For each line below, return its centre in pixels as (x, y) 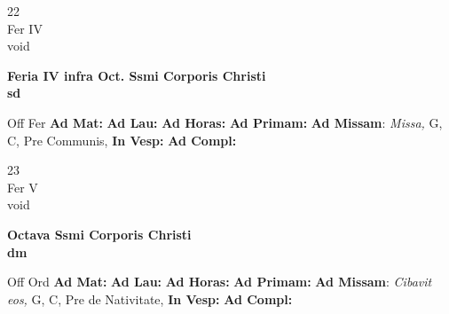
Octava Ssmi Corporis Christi (99, 234)
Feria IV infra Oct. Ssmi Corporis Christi (137, 75)
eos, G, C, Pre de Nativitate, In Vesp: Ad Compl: (150, 298)
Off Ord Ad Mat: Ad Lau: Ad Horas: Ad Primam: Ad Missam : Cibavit (220, 282)
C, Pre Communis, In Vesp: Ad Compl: (122, 140)
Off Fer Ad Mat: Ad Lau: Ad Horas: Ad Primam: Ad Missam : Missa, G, (225, 122)
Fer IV (25, 28)
